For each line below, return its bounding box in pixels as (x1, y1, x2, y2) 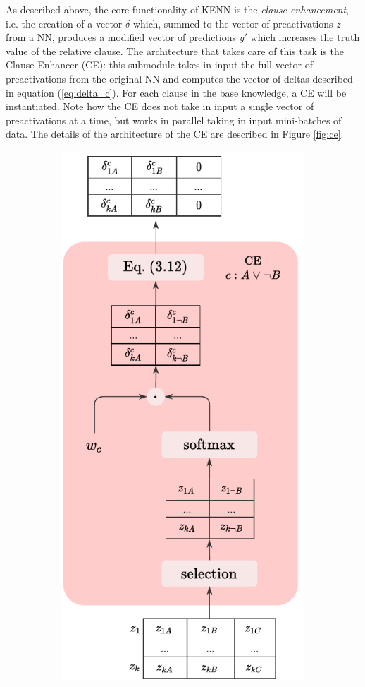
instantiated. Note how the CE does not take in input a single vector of (6, 99, 314, 114)
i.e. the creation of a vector (6, 16, 123, 30)
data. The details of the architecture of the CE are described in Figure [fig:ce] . (6, 126, 344, 141)
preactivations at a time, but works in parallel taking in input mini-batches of (6, 112, 342, 127)
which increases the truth (250, 30, 360, 44)
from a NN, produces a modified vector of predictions (6, 30, 236, 44)
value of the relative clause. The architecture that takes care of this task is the (6, 43, 344, 58)
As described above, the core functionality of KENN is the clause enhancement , (6, 2, 349, 16)
